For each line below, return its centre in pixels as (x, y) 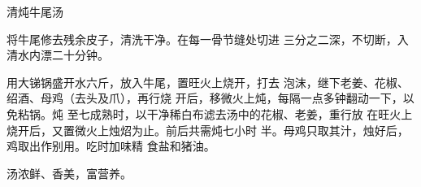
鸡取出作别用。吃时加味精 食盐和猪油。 (111, 146)
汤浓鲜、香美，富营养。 (69, 173)
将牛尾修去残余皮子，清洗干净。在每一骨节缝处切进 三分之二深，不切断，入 (208, 39)
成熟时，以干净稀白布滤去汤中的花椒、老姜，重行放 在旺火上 (251, 113)
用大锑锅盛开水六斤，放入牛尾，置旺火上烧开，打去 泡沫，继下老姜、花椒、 (208, 82)
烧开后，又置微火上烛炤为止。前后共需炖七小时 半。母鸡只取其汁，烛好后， (208, 130)
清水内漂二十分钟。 (58, 55)
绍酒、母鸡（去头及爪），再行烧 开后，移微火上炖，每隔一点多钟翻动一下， (205, 98)
